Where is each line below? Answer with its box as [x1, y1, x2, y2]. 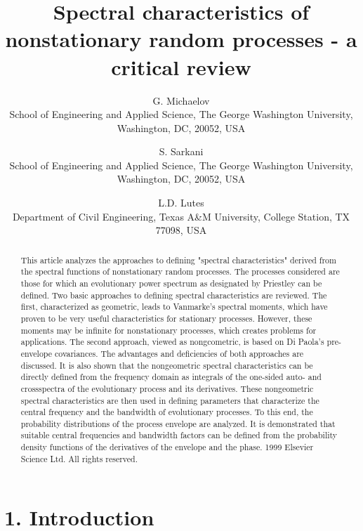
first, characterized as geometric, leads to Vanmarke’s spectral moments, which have [20, 301, 328, 313]
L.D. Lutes [158, 195, 204, 210]
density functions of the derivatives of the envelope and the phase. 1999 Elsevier [20, 441, 314, 453]
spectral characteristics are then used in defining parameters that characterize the [20, 394, 319, 406]
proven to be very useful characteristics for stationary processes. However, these [20, 312, 312, 324]
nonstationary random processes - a [5, 25, 357, 53]
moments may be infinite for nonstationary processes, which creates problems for [20, 324, 317, 336]
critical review [111, 52, 251, 81]
